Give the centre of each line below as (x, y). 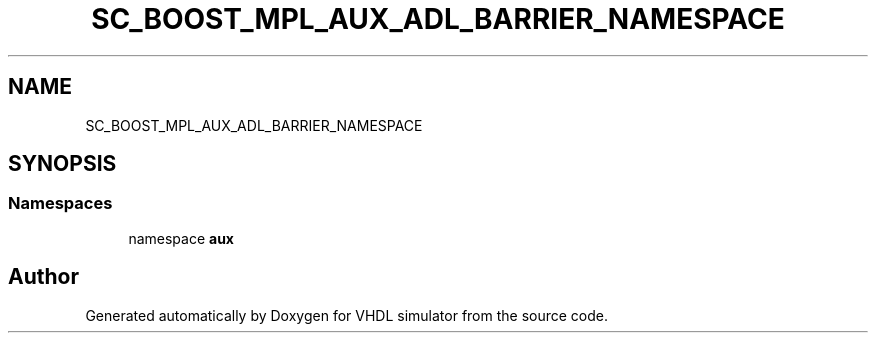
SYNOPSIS (62, 164)
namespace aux (181, 238)
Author (43, 277)
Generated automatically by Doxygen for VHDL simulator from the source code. (347, 315)
